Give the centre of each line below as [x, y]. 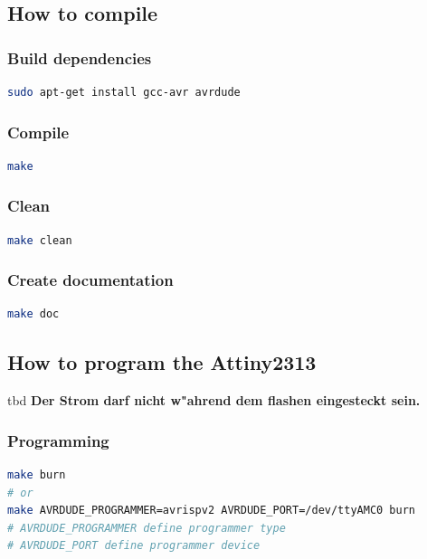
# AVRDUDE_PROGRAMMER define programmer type [147, 528]
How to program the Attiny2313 [162, 362]
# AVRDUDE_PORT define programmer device [134, 546]
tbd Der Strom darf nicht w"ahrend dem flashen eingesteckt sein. [214, 400]
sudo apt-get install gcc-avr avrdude [124, 92]
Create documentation [90, 280]
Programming [58, 440]
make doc [33, 314]
